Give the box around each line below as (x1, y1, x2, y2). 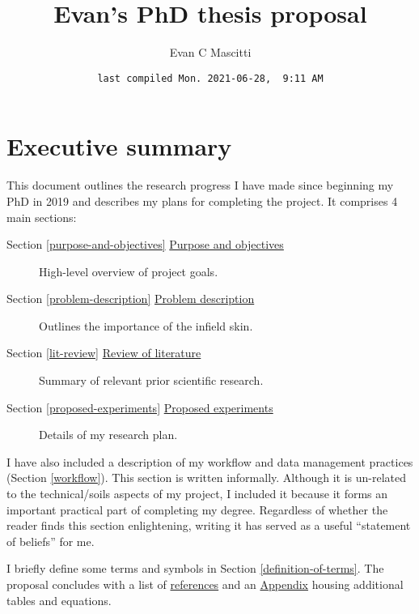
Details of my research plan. (39, 426, 178, 443)
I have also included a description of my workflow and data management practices (6, 453, 413, 470)
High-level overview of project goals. (39, 262, 218, 279)
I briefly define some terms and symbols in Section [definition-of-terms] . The (6, 560, 384, 577)
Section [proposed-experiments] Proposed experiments (6, 399, 273, 416)
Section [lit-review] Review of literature (6, 344, 201, 361)
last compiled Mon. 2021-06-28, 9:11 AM (97, 72, 324, 84)
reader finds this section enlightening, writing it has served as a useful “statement (6, 517, 411, 534)
